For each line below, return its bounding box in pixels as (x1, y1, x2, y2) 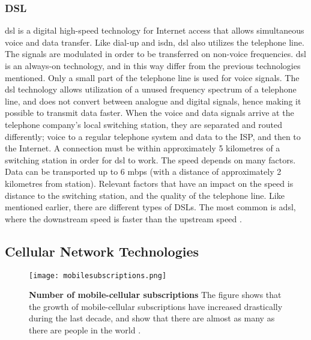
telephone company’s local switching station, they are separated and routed (5, 118, 283, 130)
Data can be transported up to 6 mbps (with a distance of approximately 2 (5, 165, 282, 178)
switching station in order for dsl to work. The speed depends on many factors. (5, 153, 296, 166)
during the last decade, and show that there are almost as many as (29, 312, 275, 324)
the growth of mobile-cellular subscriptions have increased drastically (29, 300, 283, 312)
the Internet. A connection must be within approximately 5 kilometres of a (5, 142, 280, 154)
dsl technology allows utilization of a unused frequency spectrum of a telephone (5, 83, 297, 96)
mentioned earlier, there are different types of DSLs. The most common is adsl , (5, 201, 296, 213)
